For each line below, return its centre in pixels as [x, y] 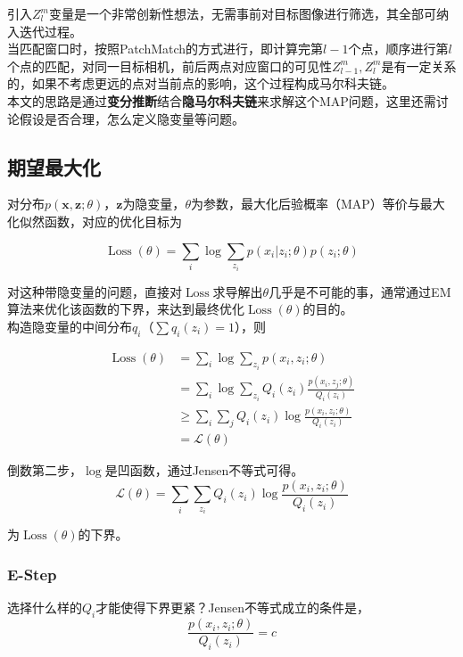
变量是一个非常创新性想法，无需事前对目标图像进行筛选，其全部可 [242, 13]
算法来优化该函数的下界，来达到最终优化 [126, 309]
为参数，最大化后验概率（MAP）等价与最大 [318, 204]
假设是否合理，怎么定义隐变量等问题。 [132, 118]
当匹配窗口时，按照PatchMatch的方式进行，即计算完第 [165, 49]
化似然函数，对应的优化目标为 [95, 221]
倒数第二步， [45, 470]
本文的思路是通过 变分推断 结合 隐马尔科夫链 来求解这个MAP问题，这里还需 [222, 100]
